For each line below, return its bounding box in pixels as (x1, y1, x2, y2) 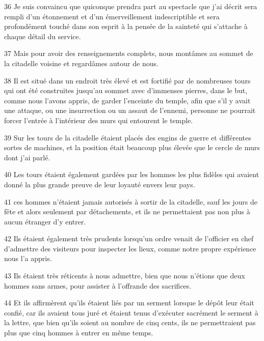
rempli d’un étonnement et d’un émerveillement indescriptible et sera (4, 11, 220, 21)
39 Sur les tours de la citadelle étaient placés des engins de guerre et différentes (4, 132, 251, 143)
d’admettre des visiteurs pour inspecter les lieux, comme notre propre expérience (4, 243, 256, 253)
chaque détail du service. (4, 31, 81, 41)
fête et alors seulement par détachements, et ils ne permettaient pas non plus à (4, 206, 250, 217)
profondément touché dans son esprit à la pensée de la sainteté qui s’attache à (4, 21, 248, 32)
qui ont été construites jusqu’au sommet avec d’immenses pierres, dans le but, (4, 85, 248, 96)
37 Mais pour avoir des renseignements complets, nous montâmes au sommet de (4, 48, 253, 59)
